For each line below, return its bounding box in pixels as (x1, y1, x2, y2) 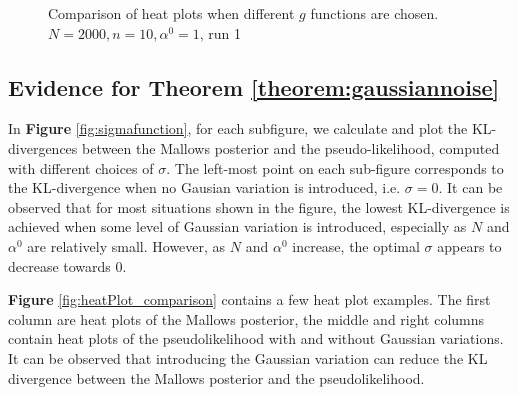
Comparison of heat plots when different (48, 3, 295, 23)
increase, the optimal (292, 235, 420, 256)
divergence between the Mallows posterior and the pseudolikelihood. (8, 367, 425, 388)
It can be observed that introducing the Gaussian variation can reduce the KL (8, 347, 488, 368)
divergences (8, 137, 78, 158)
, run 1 (199, 22, 242, 43)
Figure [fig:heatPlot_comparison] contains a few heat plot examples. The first (8, 289, 491, 310)
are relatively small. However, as (27, 235, 226, 256)
